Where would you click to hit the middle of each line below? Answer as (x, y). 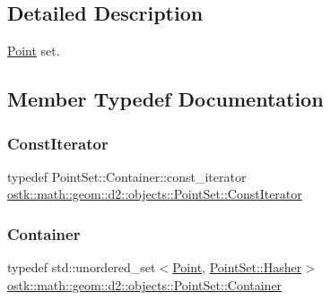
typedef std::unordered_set (82, 267)
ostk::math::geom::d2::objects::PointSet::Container (145, 284)
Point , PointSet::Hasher (237, 267)
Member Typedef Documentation (165, 99)
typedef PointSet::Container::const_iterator (127, 176)
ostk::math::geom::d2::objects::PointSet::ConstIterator (155, 194)
